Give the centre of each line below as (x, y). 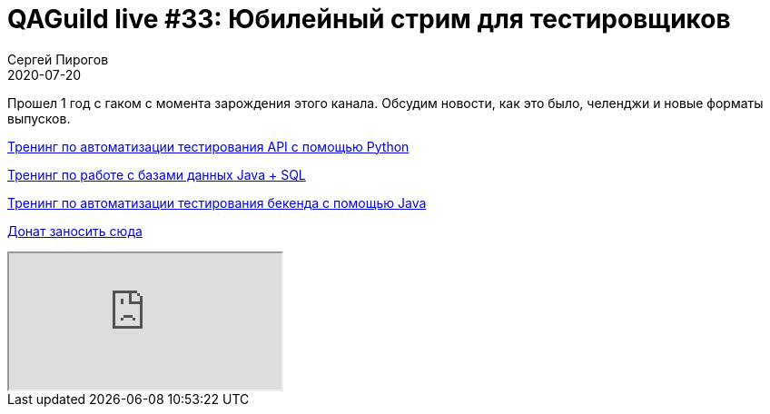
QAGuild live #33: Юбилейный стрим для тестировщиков (369, 19)
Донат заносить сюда (75, 231)
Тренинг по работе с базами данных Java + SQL (157, 174)
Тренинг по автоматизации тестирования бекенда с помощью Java (217, 202)
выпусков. (39, 118)
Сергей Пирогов (58, 59)
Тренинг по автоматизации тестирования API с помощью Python (208, 146)
